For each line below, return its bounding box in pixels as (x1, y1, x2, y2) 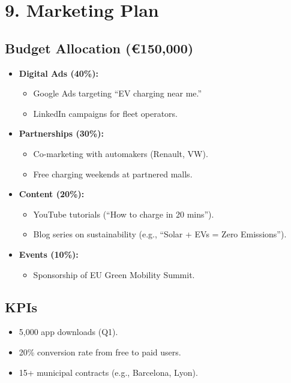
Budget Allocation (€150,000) (5, 38, 194, 57)
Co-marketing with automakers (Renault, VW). (33, 147, 208, 159)
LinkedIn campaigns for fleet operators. (33, 107, 178, 119)
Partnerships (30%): (19, 127, 104, 140)
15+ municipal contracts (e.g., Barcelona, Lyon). (19, 366, 198, 378)
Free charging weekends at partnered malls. (33, 167, 193, 180)
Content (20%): (19, 188, 85, 200)
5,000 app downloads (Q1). (19, 325, 118, 338)
